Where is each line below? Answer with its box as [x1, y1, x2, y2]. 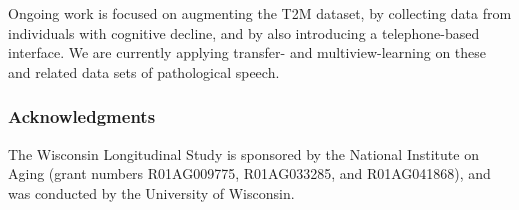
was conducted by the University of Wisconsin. [8, 182, 295, 203]
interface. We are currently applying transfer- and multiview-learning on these [8, 42, 487, 63]
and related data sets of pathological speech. [8, 61, 280, 82]
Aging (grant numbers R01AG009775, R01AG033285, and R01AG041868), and [8, 163, 491, 184]
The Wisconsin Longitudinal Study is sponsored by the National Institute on [8, 143, 479, 164]
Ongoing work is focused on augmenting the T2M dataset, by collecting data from [8, 3, 512, 23]
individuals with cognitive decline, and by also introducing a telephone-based [8, 22, 480, 43]
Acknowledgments [8, 104, 156, 129]
